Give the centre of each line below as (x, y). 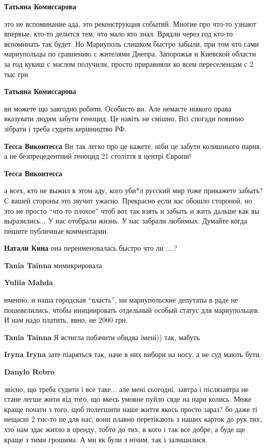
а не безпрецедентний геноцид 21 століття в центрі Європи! (98, 156)
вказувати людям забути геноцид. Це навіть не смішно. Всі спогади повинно (124, 118)
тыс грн (16, 74)
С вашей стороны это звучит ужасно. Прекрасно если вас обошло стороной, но (128, 200)
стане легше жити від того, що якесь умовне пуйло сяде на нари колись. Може (128, 399)
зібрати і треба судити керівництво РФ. (65, 128)
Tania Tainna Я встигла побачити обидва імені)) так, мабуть (102, 337)
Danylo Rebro (30, 372)
